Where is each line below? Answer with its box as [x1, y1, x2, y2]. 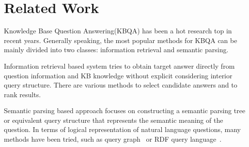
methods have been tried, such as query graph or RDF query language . [4, 134, 222, 144]
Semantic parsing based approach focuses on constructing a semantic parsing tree [4, 105, 246, 116]
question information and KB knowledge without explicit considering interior [4, 70, 233, 80]
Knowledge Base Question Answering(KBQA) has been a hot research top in [4, 26, 232, 36]
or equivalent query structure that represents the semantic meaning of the [4, 115, 223, 125]
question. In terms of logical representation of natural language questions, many [4, 124, 241, 134]
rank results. [4, 89, 41, 99]
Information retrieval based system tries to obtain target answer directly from [4, 60, 235, 71]
